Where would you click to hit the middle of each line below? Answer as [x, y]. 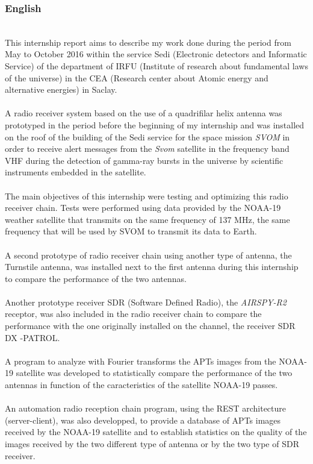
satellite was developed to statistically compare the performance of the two [154, 373]
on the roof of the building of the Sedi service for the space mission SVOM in [147, 136]
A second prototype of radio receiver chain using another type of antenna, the [148, 255]
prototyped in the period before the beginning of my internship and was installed [155, 124]
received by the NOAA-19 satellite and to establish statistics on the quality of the [156, 432]
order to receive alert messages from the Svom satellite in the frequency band [147, 149]
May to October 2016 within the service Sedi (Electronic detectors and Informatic [156, 54]
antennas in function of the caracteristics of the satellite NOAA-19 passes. [141, 385]
